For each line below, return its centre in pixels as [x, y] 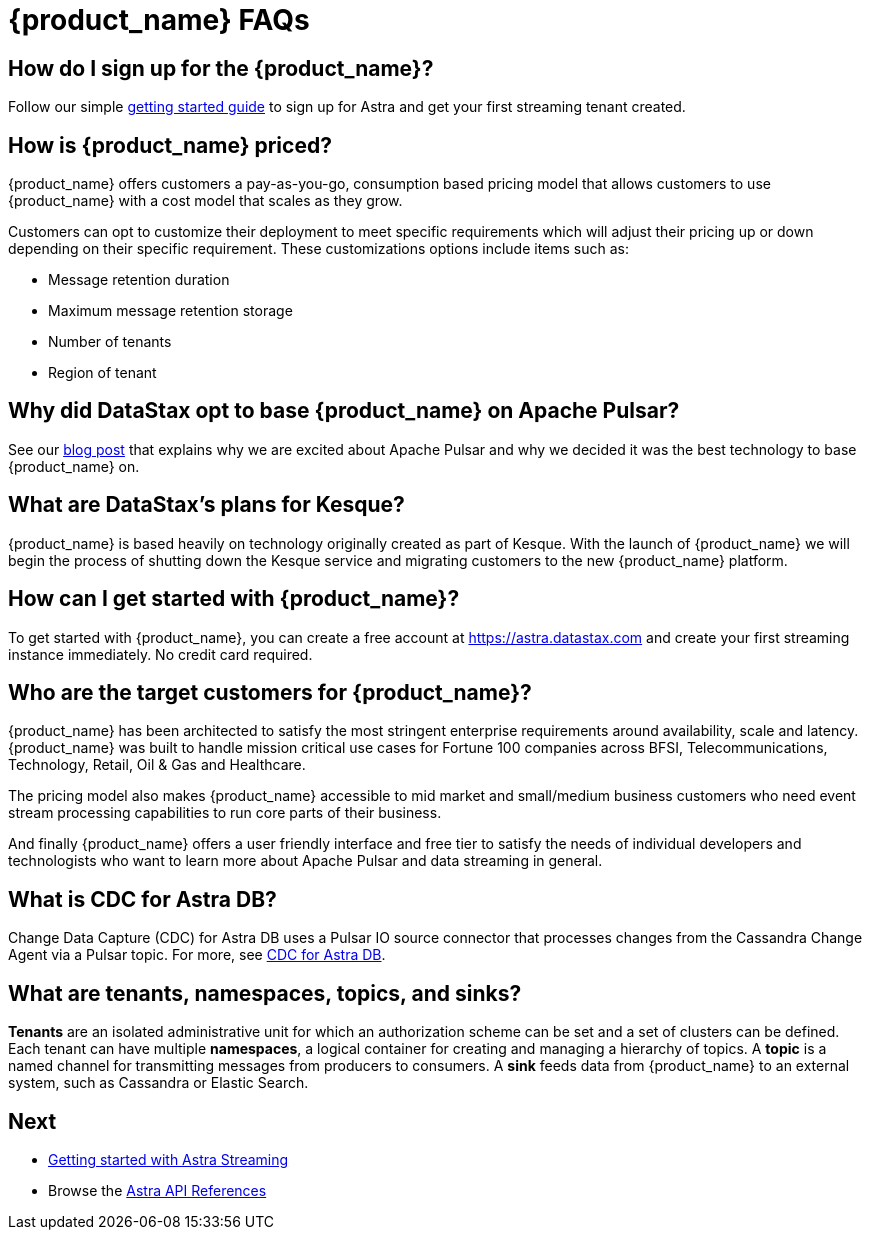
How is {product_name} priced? [170, 145]
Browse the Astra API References [157, 1190]
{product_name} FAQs [159, 20]
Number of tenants [110, 342]
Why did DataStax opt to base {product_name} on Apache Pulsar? [344, 411]
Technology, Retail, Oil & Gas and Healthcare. [157, 765]
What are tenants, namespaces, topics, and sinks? [265, 993]
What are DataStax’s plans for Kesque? [206, 505]
